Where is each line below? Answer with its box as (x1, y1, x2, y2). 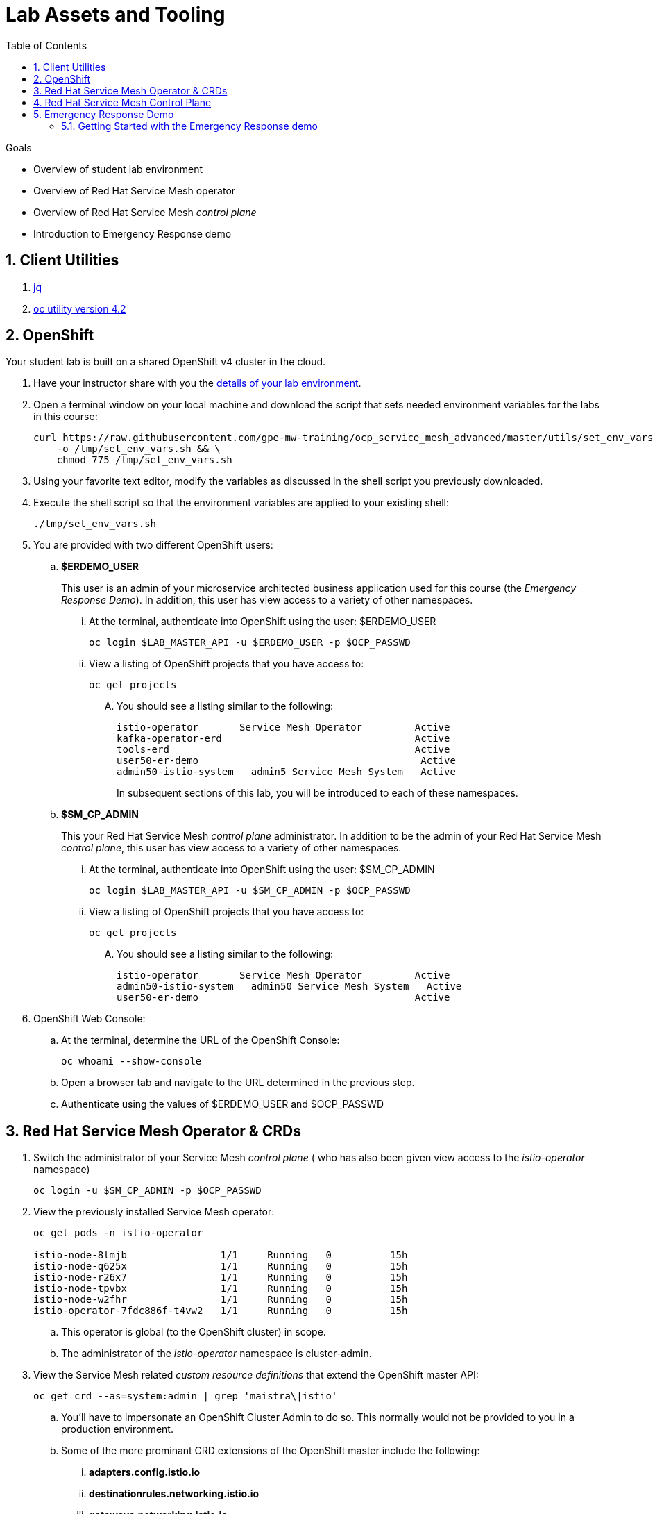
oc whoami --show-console (61, 1056, 202, 1067)
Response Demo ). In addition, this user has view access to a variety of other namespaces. (61, 594, 473, 606)
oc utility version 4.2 (33, 302, 126, 315)
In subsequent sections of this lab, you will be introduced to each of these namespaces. (117, 787, 518, 799)
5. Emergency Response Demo (33, 108, 174, 120)
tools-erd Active (117, 744, 450, 756)
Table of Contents (6, 39, 87, 51)
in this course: (33, 410, 98, 423)
